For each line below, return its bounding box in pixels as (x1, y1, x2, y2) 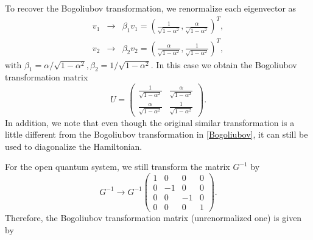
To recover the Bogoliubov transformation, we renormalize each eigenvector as (5, 2, 297, 14)
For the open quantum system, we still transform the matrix (5, 160, 230, 173)
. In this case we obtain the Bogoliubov (150, 58, 297, 71)
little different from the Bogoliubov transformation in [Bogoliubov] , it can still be (5, 128, 308, 141)
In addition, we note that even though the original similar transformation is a (5, 116, 295, 129)
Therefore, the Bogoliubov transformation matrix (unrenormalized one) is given (5, 211, 302, 224)
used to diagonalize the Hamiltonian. (5, 139, 142, 152)
